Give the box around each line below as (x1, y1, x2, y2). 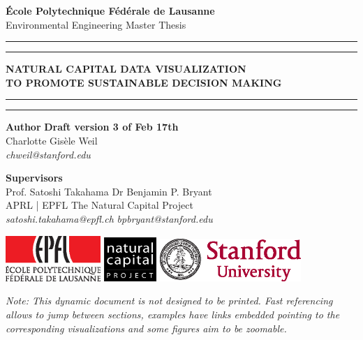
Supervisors (6, 170, 63, 185)
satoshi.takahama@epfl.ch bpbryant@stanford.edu (6, 211, 213, 226)
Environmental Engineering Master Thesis (6, 17, 186, 31)
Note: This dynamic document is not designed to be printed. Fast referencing (6, 293, 333, 308)
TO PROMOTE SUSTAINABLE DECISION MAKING (6, 75, 282, 89)
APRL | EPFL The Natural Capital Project (6, 198, 193, 212)
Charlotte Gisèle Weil (6, 133, 98, 147)
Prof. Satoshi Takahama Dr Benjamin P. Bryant (6, 184, 212, 198)
